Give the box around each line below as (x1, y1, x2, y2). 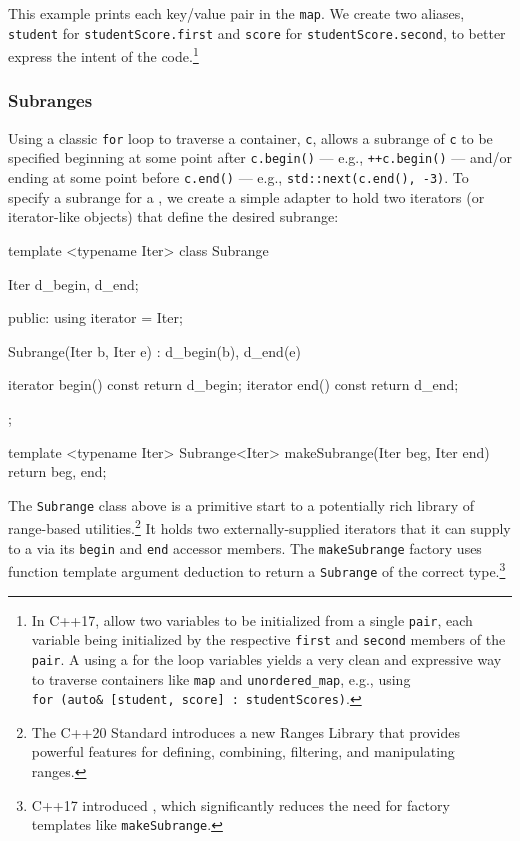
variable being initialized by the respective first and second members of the (31, 629, 506, 650)
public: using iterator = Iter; (8, 307, 183, 328)
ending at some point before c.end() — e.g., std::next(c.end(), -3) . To (8, 167, 469, 188)
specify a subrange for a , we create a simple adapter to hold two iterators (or (8, 186, 485, 207)
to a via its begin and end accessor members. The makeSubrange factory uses (8, 537, 482, 558)
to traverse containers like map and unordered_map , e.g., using (31, 668, 411, 689)
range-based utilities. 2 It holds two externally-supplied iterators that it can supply (8, 515, 511, 538)
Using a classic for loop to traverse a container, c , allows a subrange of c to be (8, 127, 493, 148)
